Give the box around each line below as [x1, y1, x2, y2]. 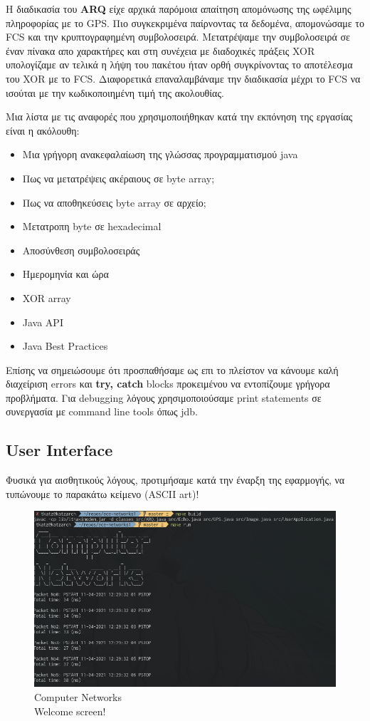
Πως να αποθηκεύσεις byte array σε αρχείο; [22, 194, 206, 209]
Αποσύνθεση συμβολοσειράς [22, 242, 140, 257]
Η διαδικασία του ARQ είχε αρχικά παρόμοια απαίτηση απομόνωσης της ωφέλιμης [6, 1, 351, 16]
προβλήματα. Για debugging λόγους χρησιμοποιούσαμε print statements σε [6, 390, 322, 405]
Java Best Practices [22, 338, 108, 353]
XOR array [22, 290, 71, 305]
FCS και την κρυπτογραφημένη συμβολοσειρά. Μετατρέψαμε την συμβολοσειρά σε [6, 29, 350, 44]
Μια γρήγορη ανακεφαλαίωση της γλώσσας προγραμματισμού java [22, 147, 298, 162]
